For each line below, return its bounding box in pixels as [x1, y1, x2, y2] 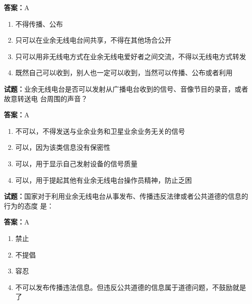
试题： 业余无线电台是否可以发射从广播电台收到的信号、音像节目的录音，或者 [4, 83, 248, 94]
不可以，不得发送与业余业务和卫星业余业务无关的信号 [15, 126, 185, 136]
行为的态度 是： [4, 200, 54, 210]
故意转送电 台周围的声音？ [4, 93, 88, 103]
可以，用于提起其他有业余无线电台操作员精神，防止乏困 [15, 175, 192, 185]
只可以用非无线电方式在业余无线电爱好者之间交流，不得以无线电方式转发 [15, 51, 246, 61]
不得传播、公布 [15, 18, 63, 29]
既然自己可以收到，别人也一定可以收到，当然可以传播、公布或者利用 [15, 67, 233, 78]
